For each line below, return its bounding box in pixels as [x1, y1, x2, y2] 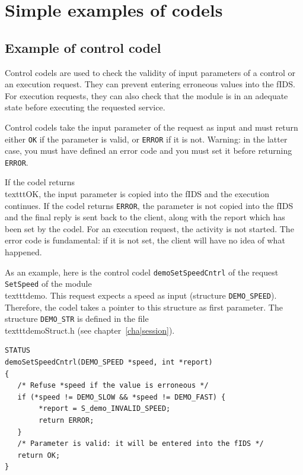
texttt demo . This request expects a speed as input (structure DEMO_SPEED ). [5, 289, 277, 301]
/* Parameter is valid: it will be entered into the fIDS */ [17, 439, 264, 448]
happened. [5, 246, 42, 258]
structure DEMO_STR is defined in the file [5, 312, 149, 325]
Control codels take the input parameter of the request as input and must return [5, 121, 298, 133]
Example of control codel [5, 38, 161, 56]
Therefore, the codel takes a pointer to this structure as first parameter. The [5, 300, 283, 313]
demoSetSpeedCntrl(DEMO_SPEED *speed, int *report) [5, 358, 213, 367]
